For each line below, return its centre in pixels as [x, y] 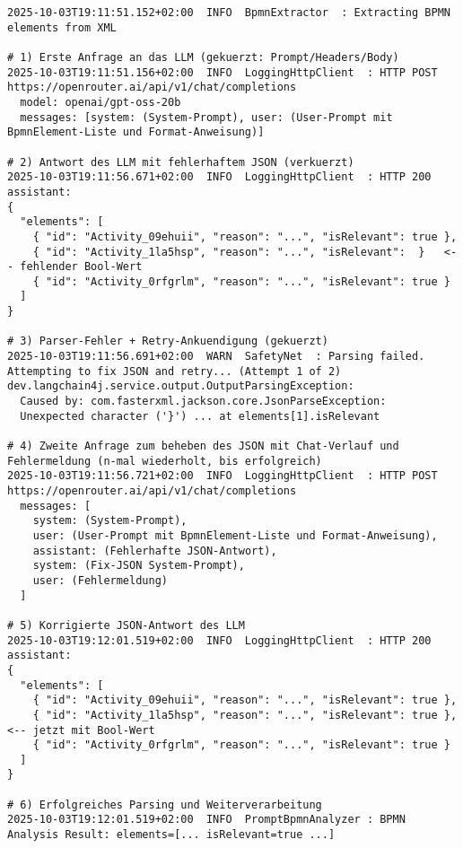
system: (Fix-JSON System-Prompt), [139, 566]
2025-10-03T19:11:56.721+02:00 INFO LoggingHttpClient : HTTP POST [223, 476]
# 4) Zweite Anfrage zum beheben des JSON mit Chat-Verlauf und [203, 446]
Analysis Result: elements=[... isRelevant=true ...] [171, 835]
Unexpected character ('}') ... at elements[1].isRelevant [200, 416]
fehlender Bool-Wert [81, 267]
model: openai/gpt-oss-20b [100, 102]
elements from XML [62, 27]
